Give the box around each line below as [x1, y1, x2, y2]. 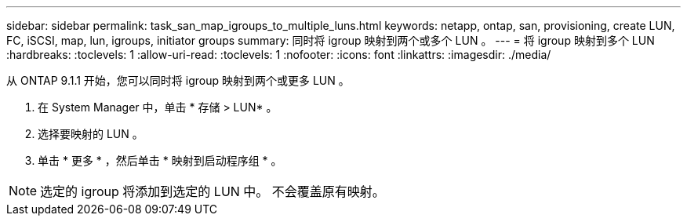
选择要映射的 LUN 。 [38, 127, 144, 140]
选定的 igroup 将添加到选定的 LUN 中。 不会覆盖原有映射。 [40, 184, 385, 199]
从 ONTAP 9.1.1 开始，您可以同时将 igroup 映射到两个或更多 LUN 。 [6, 74, 350, 87]
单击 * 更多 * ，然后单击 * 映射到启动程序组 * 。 [38, 154, 282, 167]
